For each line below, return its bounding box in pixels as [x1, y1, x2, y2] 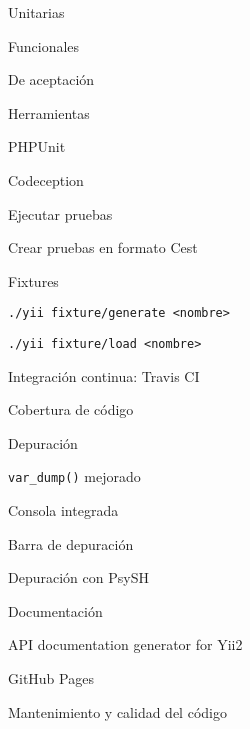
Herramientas [8, 102, 90, 123]
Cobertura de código [8, 399, 134, 420]
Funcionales [8, 35, 80, 56]
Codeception [8, 169, 84, 190]
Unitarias [8, 2, 65, 22]
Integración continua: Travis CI [8, 365, 200, 386]
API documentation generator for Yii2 [8, 634, 243, 655]
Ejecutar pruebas [8, 203, 113, 224]
